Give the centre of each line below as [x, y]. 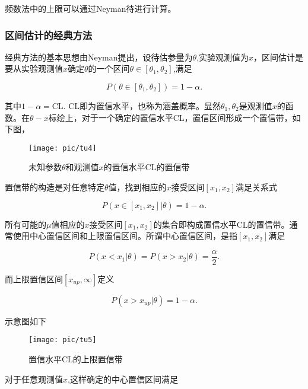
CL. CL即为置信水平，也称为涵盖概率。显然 [136, 106]
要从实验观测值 [34, 68]
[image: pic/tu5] [63, 340]
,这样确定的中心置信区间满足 [123, 379]
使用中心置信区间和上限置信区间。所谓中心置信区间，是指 [125, 236]
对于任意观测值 [34, 379]
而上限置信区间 [34, 278]
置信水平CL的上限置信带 [76, 359]
